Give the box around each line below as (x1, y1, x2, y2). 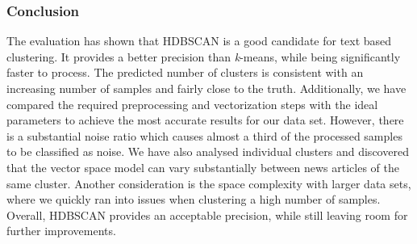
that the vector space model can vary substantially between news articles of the (6, 158, 399, 175)
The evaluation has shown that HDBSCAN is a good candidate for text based (6, 32, 392, 49)
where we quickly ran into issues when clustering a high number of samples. (6, 191, 381, 208)
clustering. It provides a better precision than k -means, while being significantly (6, 48, 401, 65)
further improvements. (6, 222, 116, 239)
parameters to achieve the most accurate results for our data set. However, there (6, 111, 404, 128)
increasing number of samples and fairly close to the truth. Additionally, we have (6, 80, 407, 96)
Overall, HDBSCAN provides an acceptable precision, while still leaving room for (6, 206, 408, 223)
